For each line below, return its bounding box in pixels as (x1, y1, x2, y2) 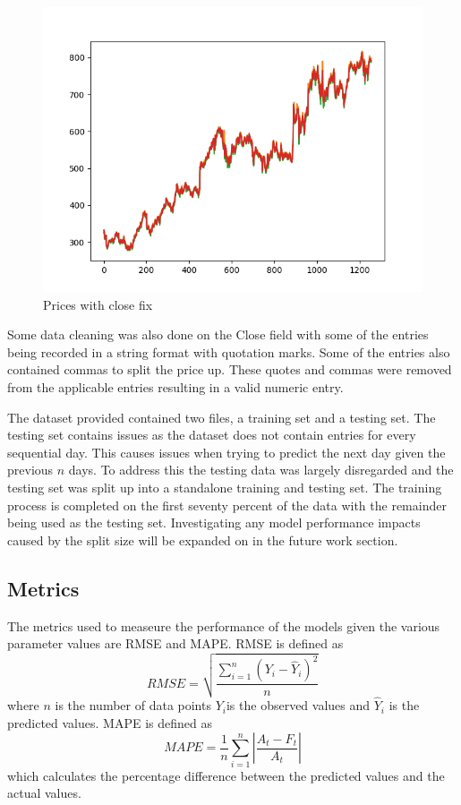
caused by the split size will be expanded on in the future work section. (7, 530, 398, 549)
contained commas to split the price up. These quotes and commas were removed (7, 360, 452, 379)
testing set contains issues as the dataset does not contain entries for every (7, 425, 416, 444)
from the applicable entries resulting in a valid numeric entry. (7, 377, 344, 396)
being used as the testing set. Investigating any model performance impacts (7, 513, 421, 532)
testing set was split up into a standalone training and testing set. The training (7, 477, 442, 496)
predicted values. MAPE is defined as (7, 713, 212, 732)
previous (7, 460, 54, 479)
